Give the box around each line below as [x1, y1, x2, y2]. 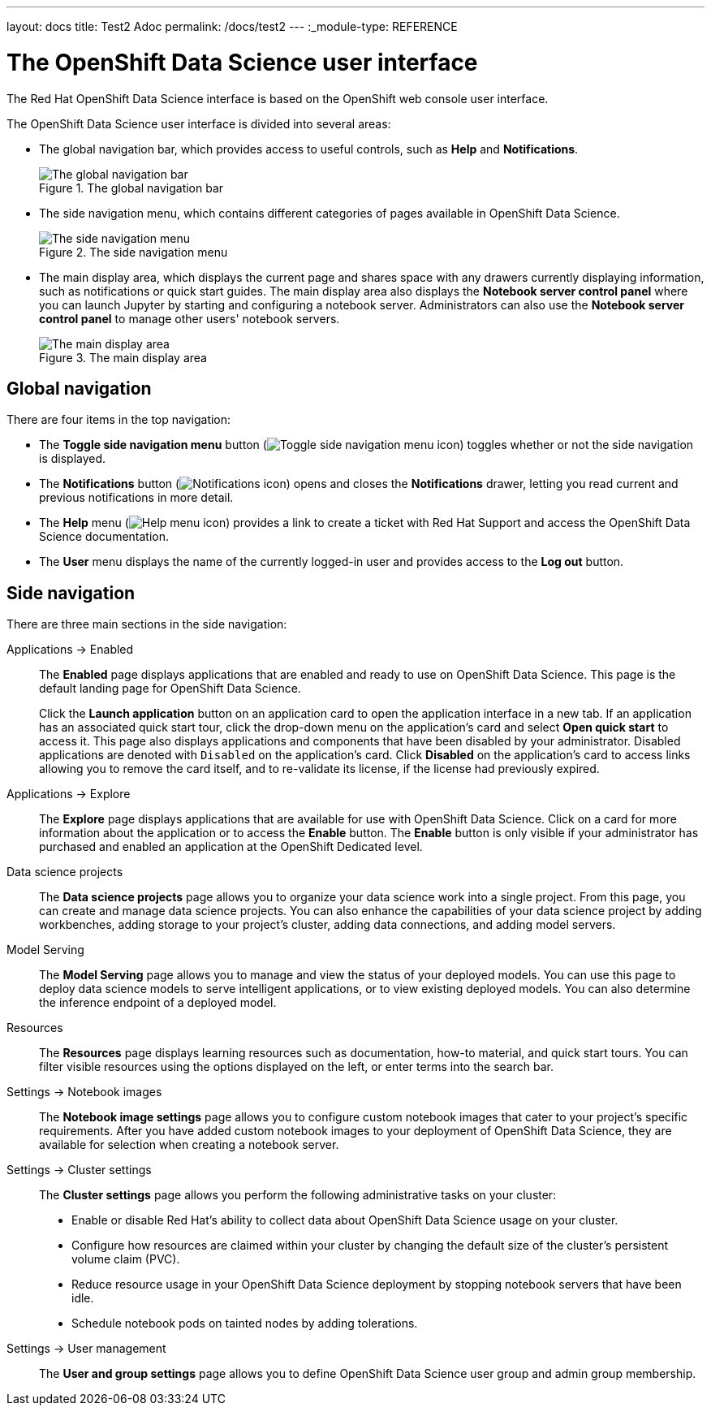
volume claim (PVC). [71, 1252, 180, 1267]
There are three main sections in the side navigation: [6, 617, 287, 632]
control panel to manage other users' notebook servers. [39, 311, 340, 326]
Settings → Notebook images [6, 1085, 162, 1099]
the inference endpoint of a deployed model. [39, 995, 277, 1010]
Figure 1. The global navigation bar [39, 180, 224, 195]
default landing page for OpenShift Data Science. [39, 681, 301, 696]
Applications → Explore [6, 787, 131, 801]
